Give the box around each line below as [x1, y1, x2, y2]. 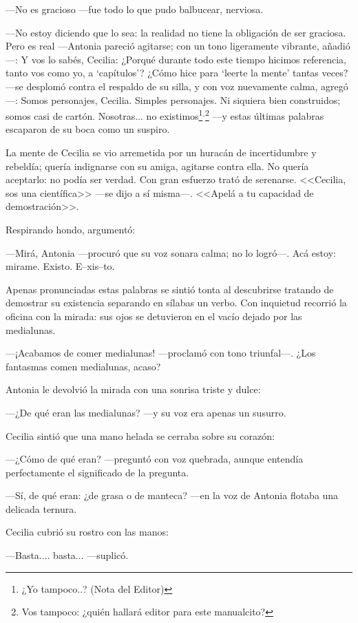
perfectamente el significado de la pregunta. [6, 465, 189, 479]
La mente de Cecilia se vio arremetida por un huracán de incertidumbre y [6, 145, 317, 159]
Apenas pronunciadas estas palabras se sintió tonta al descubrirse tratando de [6, 282, 334, 296]
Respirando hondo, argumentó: [6, 222, 136, 236]
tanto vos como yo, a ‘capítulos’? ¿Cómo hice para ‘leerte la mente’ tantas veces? [6, 65, 348, 80]
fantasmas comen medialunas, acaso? [6, 359, 161, 373]
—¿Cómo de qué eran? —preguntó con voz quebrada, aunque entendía [6, 452, 304, 466]
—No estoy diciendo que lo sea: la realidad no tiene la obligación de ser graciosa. [6, 25, 346, 39]
